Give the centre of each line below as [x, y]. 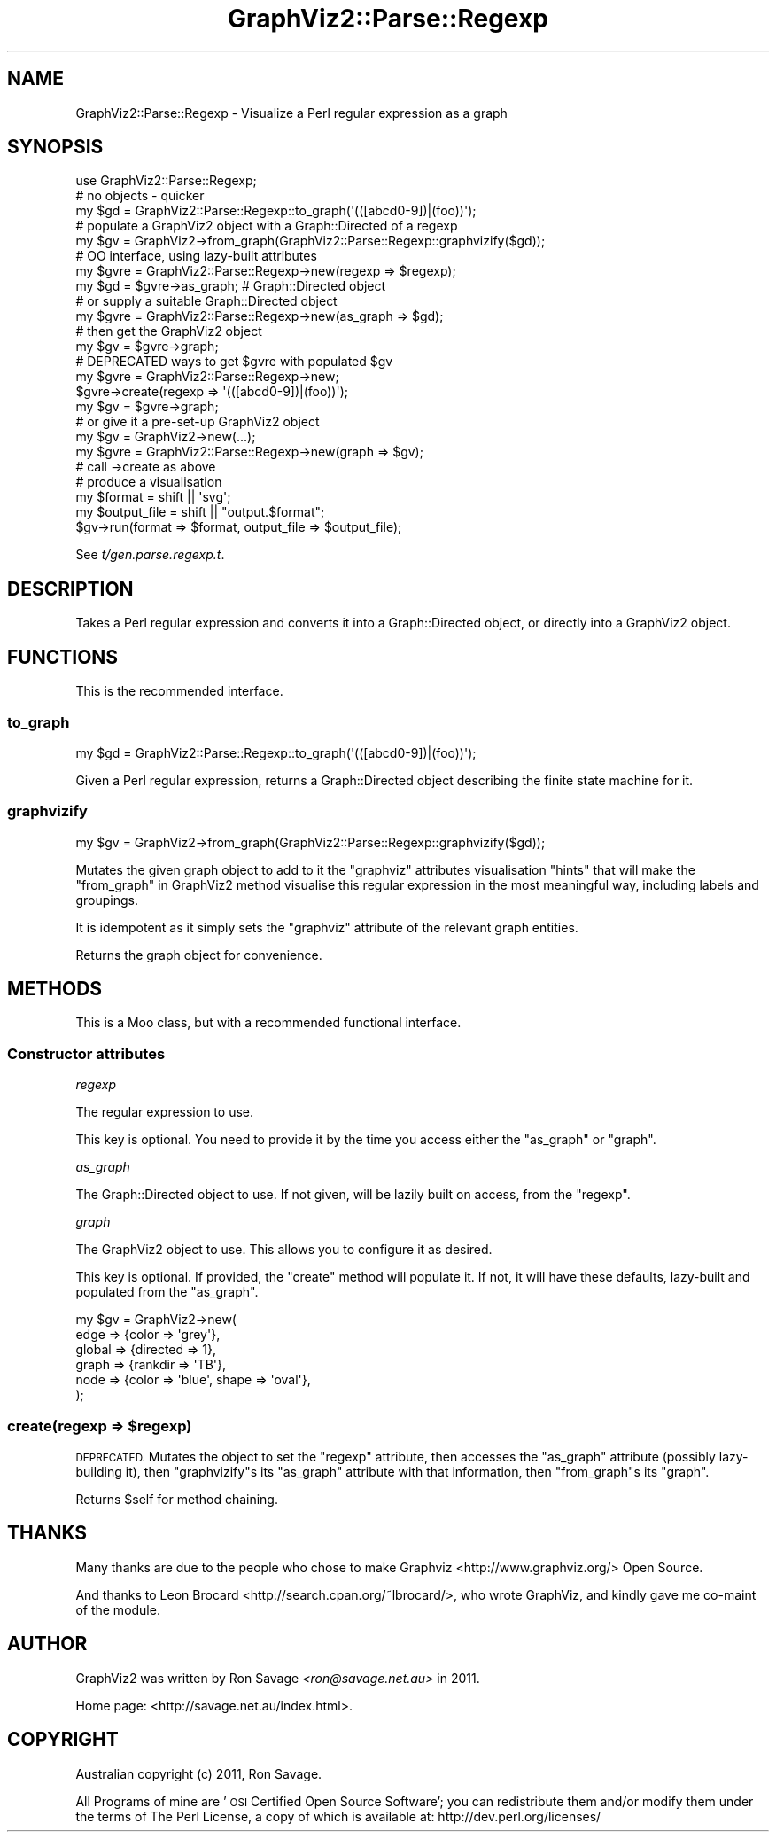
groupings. [107, 900]
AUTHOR [47, 1644]
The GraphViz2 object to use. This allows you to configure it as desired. [284, 1250]
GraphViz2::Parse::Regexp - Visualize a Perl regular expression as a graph [291, 113]
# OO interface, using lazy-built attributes [196, 256]
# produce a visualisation [149, 482]
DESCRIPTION [70, 588]
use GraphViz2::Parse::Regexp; [166, 181]
